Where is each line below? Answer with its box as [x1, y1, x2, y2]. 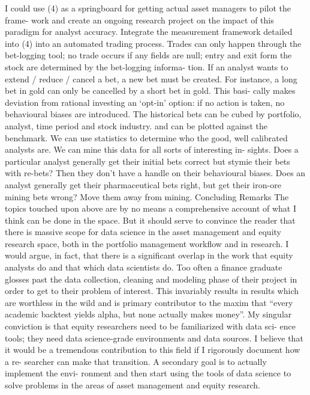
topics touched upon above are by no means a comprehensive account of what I [5, 202, 296, 215]
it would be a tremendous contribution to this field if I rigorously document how [5, 343, 300, 356]
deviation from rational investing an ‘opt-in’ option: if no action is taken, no [5, 96, 285, 108]
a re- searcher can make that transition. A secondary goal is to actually [5, 355, 267, 367]
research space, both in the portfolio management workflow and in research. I [5, 237, 289, 250]
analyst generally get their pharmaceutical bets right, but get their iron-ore [5, 178, 281, 191]
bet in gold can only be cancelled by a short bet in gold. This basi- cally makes [5, 84, 296, 97]
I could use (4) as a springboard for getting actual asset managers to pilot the [5, 2, 291, 14]
